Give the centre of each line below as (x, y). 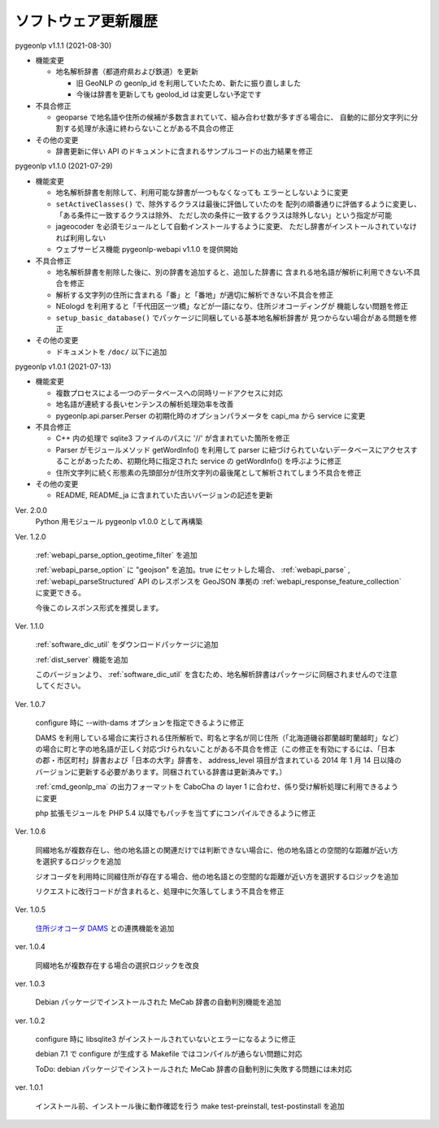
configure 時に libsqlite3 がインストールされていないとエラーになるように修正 (165, 1039)
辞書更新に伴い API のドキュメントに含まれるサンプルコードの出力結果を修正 (184, 151)
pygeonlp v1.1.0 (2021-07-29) (64, 166)
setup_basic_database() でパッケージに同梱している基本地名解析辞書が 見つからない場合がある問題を (233, 318)
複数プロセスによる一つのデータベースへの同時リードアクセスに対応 (170, 393)
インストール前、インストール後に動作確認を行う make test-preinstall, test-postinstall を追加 (190, 1106)
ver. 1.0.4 (30, 947)
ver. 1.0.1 (29, 1087)
